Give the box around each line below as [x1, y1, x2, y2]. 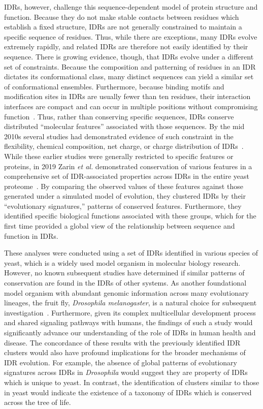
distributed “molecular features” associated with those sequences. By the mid [4, 121, 245, 132]
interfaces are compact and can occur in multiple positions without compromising [4, 101, 258, 111]
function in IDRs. [4, 230, 58, 241]
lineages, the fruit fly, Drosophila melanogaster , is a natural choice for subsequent [4, 297, 257, 308]
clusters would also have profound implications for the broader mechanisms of [4, 347, 246, 358]
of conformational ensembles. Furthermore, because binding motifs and [4, 81, 224, 91]
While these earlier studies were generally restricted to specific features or [4, 150, 234, 161]
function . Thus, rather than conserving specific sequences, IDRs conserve [4, 111, 234, 121]
